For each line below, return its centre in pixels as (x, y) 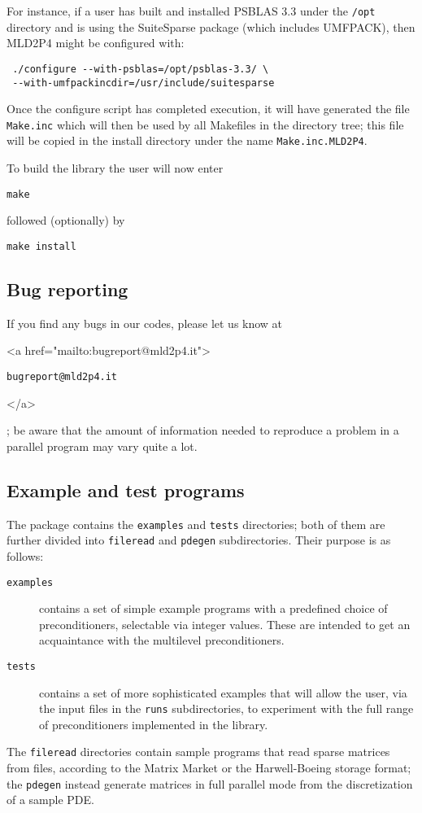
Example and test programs (126, 490)
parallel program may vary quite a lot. (102, 446)
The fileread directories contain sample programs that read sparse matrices (198, 752)
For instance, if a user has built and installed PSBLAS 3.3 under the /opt (191, 11)
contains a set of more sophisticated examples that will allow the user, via (223, 692)
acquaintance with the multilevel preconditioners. (162, 640)
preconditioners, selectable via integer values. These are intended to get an (225, 624)
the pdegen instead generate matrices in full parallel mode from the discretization (210, 783)
